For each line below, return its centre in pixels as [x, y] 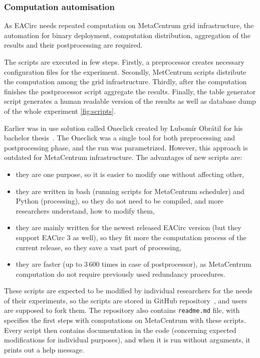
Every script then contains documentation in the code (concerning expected [120, 330]
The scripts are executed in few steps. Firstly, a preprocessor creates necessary [124, 62]
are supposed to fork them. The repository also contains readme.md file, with [122, 310]
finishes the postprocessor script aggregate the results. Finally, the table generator [130, 91]
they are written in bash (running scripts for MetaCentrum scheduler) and [130, 191]
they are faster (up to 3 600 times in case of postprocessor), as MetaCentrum [134, 264]
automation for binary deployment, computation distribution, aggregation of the [127, 35]
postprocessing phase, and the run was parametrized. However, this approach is [126, 147]
